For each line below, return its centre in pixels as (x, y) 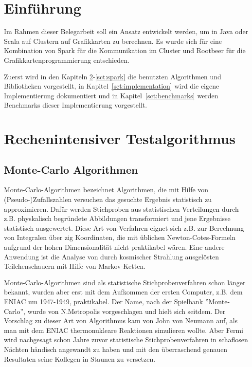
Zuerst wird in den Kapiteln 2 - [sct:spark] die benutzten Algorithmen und (113, 76)
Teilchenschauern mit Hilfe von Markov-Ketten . (75, 266)
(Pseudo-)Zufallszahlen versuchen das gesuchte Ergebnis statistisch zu (108, 199)
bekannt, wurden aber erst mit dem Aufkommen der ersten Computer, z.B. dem (123, 292)
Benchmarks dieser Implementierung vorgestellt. (76, 105)
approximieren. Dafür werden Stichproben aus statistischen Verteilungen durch (121, 209)
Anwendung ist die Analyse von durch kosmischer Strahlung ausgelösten (111, 256)
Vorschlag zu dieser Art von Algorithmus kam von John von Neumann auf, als (121, 321)
